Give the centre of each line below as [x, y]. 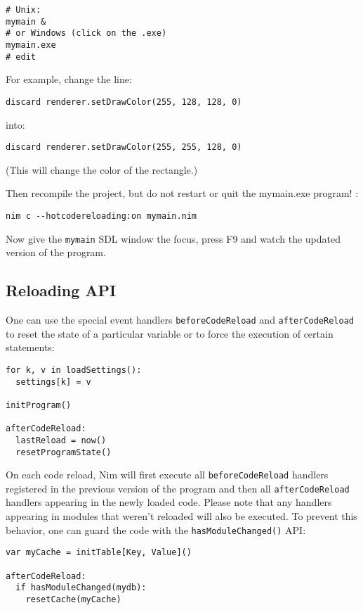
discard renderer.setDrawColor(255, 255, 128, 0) [124, 147]
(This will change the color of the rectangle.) [102, 169]
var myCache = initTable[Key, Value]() [99, 553]
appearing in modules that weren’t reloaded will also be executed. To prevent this [181, 516]
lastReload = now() [61, 440]
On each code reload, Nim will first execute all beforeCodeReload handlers [167, 475]
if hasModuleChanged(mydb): [81, 588]
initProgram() [39, 405]
